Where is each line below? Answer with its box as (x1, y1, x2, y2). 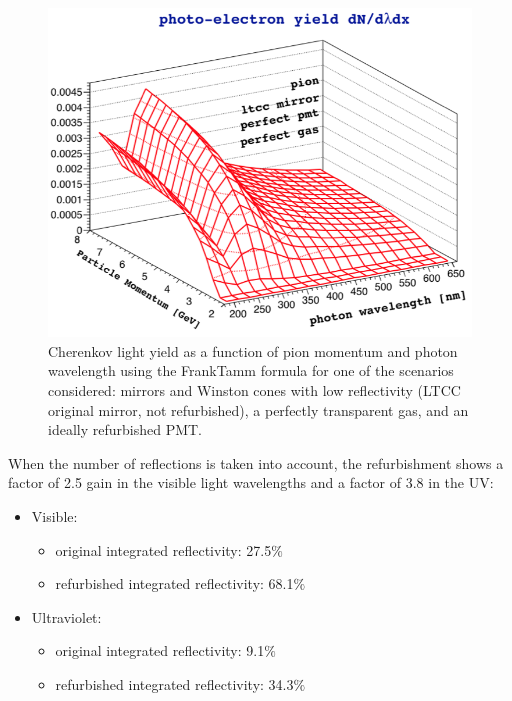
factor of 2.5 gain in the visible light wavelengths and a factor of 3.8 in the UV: (8, 472, 494, 493)
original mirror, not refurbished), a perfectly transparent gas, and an (48, 399, 469, 420)
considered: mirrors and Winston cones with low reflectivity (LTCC (48, 379, 461, 400)
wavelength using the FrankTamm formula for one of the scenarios (48, 360, 454, 381)
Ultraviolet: (31, 606, 102, 627)
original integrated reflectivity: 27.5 (55, 539, 272, 560)
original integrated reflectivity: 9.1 (55, 640, 265, 661)
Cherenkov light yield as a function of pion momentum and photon (48, 340, 458, 361)
